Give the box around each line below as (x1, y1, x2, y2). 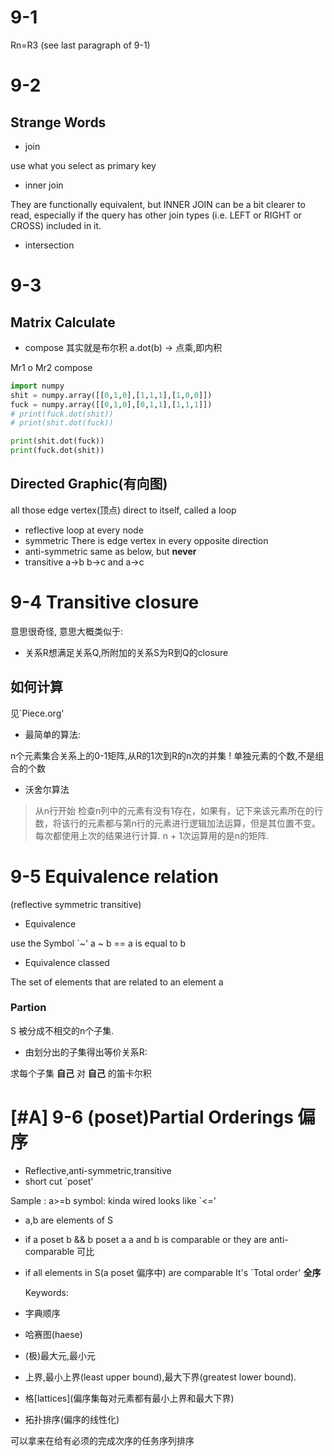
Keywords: (24, 1286, 70, 1298)
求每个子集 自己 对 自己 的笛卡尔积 (10, 1067, 152, 1079)
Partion (10, 1001, 47, 1015)
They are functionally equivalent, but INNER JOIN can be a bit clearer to (10, 198, 306, 210)
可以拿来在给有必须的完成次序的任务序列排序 (10, 1434, 195, 1446)
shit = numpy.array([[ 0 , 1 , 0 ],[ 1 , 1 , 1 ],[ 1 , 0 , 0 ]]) (10, 390, 213, 400)
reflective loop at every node (24, 524, 144, 536)
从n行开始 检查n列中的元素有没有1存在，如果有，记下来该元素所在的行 (34, 804, 323, 816)
